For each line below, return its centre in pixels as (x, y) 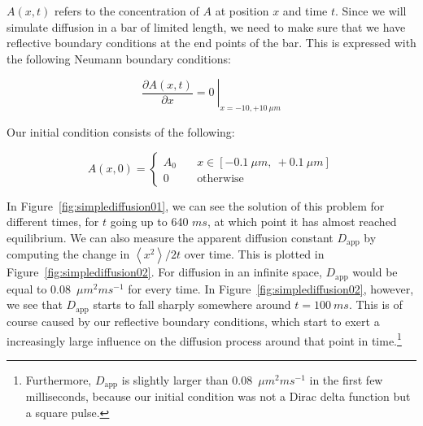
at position (242, 11)
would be (375, 272)
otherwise (220, 178)
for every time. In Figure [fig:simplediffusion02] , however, (271, 288)
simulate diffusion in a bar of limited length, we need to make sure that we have (206, 26)
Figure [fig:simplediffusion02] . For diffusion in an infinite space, (164, 272)
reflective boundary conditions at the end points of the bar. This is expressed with (211, 43)
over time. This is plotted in (254, 254)
